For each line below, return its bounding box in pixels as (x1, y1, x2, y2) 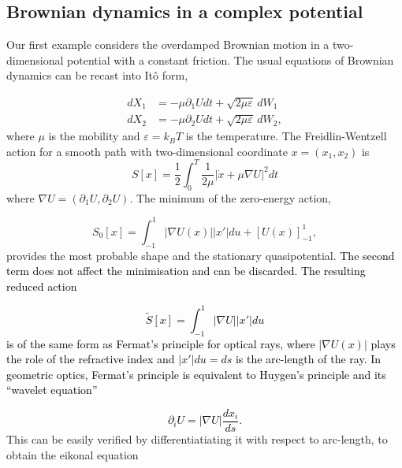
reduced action (6, 277, 77, 294)
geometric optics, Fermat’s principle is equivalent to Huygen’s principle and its (6, 366, 386, 382)
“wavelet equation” (6, 381, 98, 398)
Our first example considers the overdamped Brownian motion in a (6, 36, 329, 53)
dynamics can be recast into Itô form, (6, 67, 188, 84)
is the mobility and (48, 128, 140, 144)
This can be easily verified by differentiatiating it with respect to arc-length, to (6, 431, 388, 448)
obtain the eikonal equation (6, 446, 139, 462)
